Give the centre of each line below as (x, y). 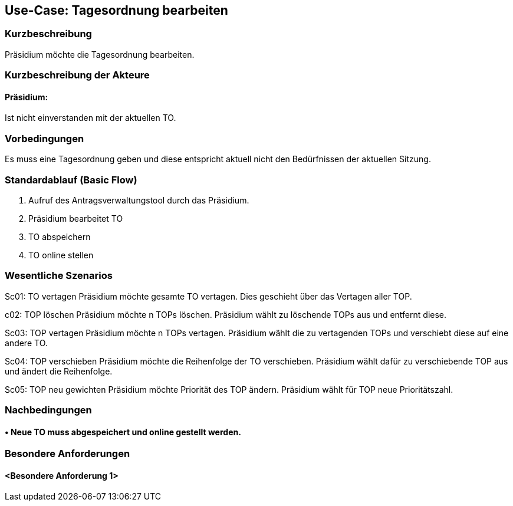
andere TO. (26, 343)
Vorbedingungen (45, 138)
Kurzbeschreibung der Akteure (77, 75)
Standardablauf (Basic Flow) (71, 180)
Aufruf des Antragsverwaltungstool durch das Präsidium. (139, 200)
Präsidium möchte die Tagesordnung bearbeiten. (100, 54)
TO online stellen (61, 255)
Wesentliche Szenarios (59, 276)
